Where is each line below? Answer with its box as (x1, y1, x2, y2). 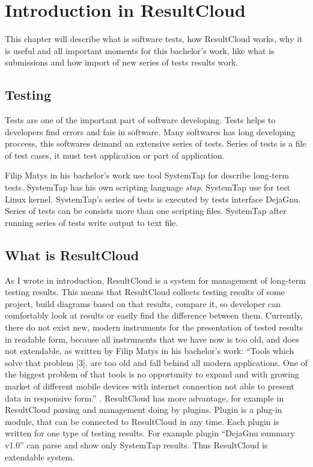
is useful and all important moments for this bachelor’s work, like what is (5, 44, 275, 56)
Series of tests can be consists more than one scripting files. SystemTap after (5, 204, 287, 217)
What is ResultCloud (5, 245, 139, 264)
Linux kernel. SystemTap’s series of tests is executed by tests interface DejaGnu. (5, 192, 301, 205)
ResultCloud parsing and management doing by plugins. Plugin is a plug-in (5, 403, 282, 416)
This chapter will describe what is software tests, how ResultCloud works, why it (5, 32, 303, 45)
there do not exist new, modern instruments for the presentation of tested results (5, 321, 303, 334)
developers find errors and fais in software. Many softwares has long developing (5, 125, 296, 138)
